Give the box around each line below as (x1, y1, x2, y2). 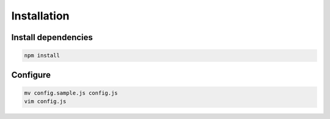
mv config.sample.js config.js (24, 89, 119, 97)
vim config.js (24, 98, 67, 105)
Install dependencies (11, 32, 93, 42)
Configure (11, 70, 51, 80)
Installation (11, 9, 70, 22)
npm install (24, 52, 61, 59)
